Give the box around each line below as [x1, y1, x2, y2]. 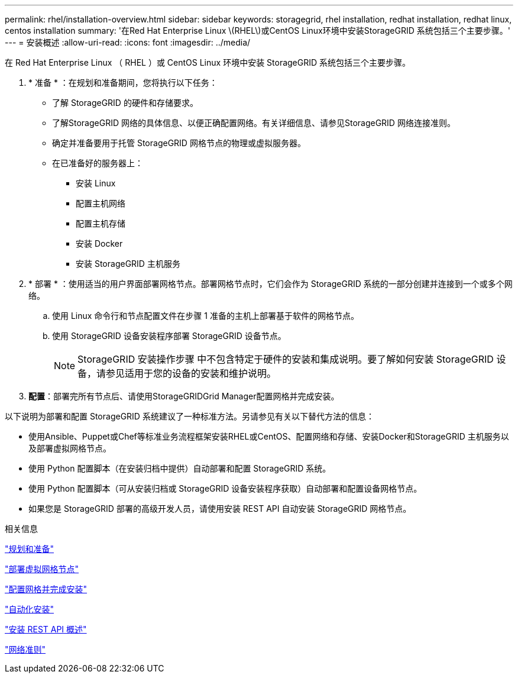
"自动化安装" [5, 604, 54, 614]
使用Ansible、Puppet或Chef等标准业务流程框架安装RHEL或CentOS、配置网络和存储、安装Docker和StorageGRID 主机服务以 [28, 431, 509, 441]
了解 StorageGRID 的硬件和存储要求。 [52, 98, 198, 108]
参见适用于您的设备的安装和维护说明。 [106, 367, 277, 379]
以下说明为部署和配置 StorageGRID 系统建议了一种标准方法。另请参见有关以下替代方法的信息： [5, 411, 374, 421]
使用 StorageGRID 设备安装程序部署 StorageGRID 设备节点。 [52, 331, 286, 341]
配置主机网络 [76, 198, 125, 208]
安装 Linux [76, 178, 116, 188]
